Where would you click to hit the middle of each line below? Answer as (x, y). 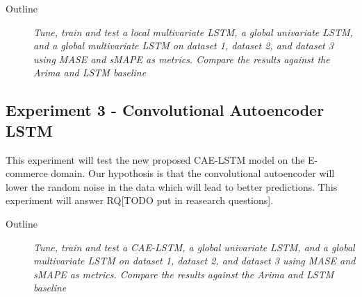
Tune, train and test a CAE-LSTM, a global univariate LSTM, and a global (194, 247)
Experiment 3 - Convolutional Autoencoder (165, 110)
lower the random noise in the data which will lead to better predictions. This (172, 186)
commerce (27, 173)
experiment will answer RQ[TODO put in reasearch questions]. (140, 200)
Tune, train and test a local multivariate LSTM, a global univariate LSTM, (193, 32)
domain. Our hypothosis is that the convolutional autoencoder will (193, 173)
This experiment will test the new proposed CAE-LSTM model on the (155, 159)
